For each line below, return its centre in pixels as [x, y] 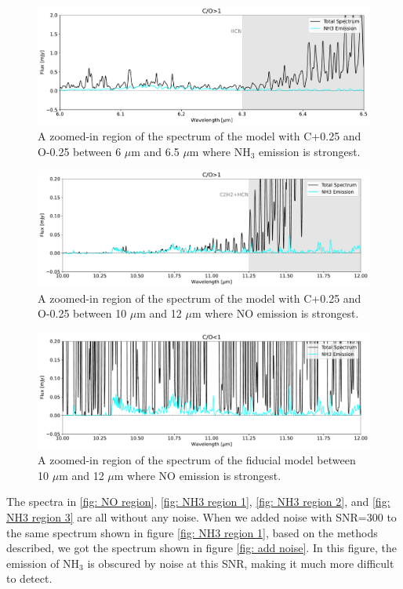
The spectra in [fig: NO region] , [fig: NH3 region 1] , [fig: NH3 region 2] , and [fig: [198, 502]
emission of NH [43, 563]
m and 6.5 [155, 151]
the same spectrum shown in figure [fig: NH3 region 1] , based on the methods [192, 532]
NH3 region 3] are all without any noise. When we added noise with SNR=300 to [201, 516]
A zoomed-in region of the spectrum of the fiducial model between [197, 460]
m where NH [220, 151]
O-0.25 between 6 [80, 151]
